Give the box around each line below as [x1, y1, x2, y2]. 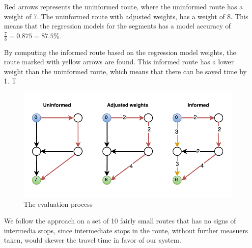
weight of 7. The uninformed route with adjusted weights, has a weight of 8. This [4, 11, 249, 21]
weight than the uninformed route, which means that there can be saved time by [4, 66, 247, 76]
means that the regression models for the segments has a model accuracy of [4, 21, 231, 31]
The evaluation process [24, 199, 93, 209]
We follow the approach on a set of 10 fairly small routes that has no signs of [4, 216, 236, 226]
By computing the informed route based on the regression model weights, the [4, 47, 236, 57]
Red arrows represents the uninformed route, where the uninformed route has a [4, 1, 243, 11]
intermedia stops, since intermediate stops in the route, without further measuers [4, 225, 248, 235]
